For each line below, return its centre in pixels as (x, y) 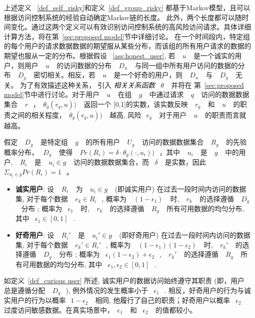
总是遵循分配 (25, 290)
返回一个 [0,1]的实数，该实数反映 (136, 104)
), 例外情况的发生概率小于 (107, 290)
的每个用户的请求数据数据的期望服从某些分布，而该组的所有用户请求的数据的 (127, 46)
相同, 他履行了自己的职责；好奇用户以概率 (163, 300)
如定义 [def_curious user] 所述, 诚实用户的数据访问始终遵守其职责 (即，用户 (124, 281)
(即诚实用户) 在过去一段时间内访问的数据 (180, 188)
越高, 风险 (126, 114)
